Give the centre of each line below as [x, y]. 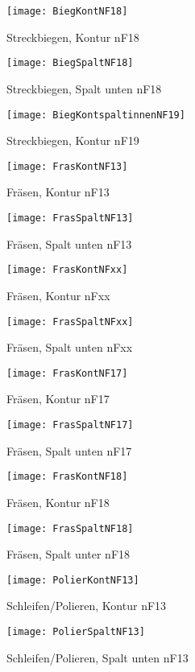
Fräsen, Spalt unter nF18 [68, 554]
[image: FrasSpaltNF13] [70, 218]
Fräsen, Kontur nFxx [58, 295]
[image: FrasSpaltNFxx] [70, 322]
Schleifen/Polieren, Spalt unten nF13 [97, 657]
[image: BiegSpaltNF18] [70, 63]
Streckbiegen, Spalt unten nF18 [84, 88]
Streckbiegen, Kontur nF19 [73, 140]
